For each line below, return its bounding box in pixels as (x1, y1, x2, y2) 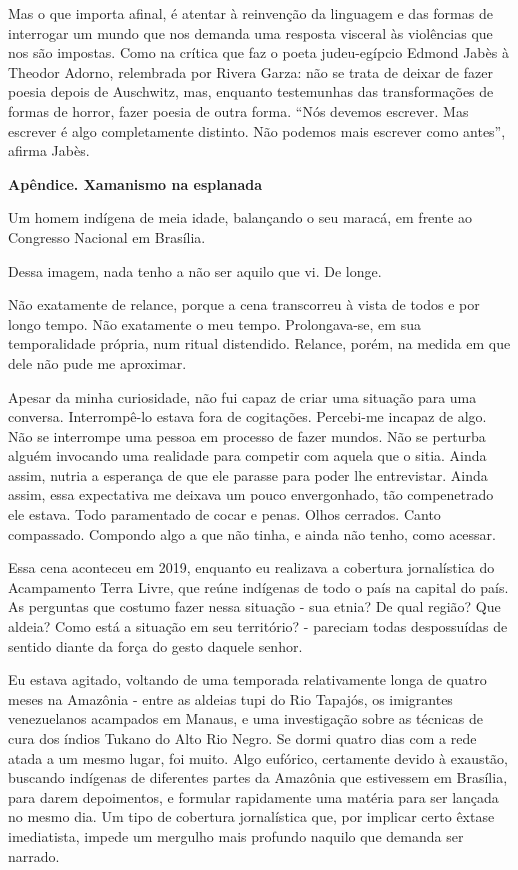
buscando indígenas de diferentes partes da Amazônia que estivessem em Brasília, (8, 767, 508, 788)
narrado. (8, 845, 60, 866)
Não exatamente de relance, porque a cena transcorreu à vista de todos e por (8, 294, 480, 315)
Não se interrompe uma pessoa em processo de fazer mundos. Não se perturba (8, 425, 486, 446)
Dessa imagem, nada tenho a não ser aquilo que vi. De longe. (8, 260, 382, 281)
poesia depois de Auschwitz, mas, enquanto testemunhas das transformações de (8, 81, 494, 102)
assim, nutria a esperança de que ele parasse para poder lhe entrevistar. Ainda (8, 464, 488, 485)
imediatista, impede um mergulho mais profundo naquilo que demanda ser (8, 825, 464, 846)
